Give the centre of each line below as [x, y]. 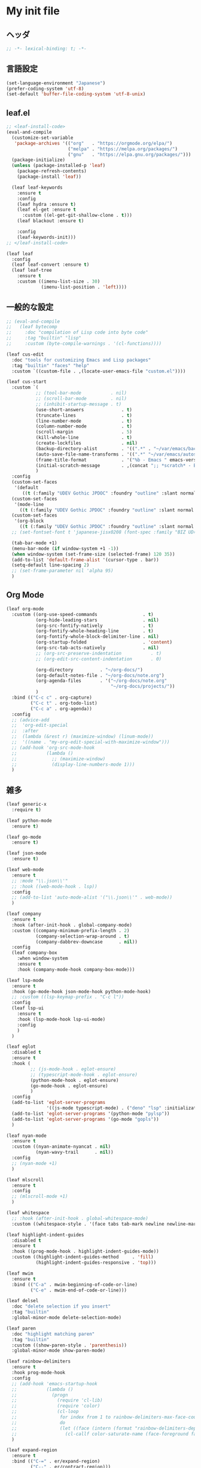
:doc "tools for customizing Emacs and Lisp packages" [81, 360]
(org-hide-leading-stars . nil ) [98, 620]
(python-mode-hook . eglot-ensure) [74, 1080]
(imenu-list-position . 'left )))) [84, 287]
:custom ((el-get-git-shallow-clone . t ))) [77, 216]
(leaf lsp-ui [28, 1008]
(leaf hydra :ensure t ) [47, 204]
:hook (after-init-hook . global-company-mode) [72, 925]
